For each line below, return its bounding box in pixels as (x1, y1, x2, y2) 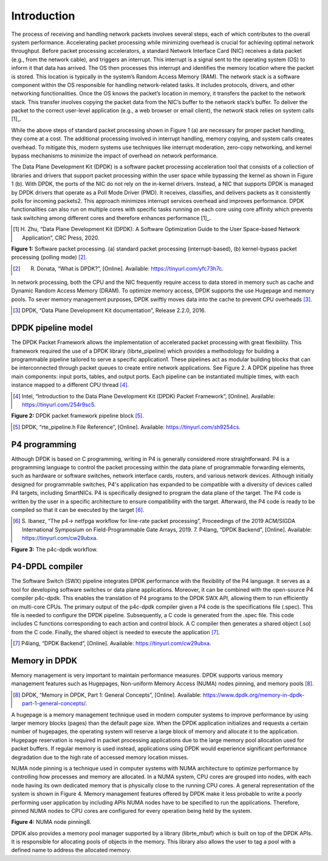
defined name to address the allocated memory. (11, 846, 132, 854)
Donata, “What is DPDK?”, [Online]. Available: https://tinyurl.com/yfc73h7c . (36, 265, 224, 272)
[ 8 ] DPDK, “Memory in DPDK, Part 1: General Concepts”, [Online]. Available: (13, 691, 202, 699)
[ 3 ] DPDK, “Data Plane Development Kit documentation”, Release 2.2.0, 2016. (13, 307, 206, 314)
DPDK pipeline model (11, 323, 94, 333)
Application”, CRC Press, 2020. (22, 234, 100, 241)
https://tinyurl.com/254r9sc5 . (22, 401, 96, 408)
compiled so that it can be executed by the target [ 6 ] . (11, 506, 145, 513)
